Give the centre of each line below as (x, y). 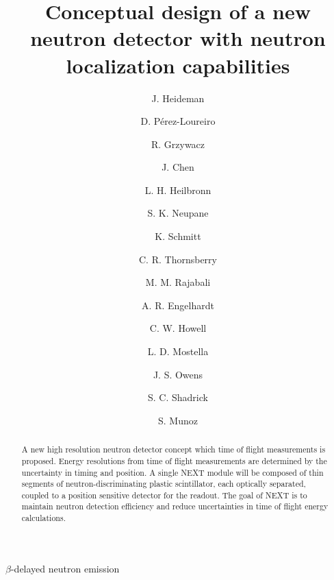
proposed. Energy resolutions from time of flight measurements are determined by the (174, 460)
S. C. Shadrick (178, 397)
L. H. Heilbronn (178, 190)
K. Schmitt (178, 236)
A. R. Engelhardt (178, 305)
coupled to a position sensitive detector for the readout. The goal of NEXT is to (164, 495)
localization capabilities (178, 65)
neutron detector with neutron (178, 38)
